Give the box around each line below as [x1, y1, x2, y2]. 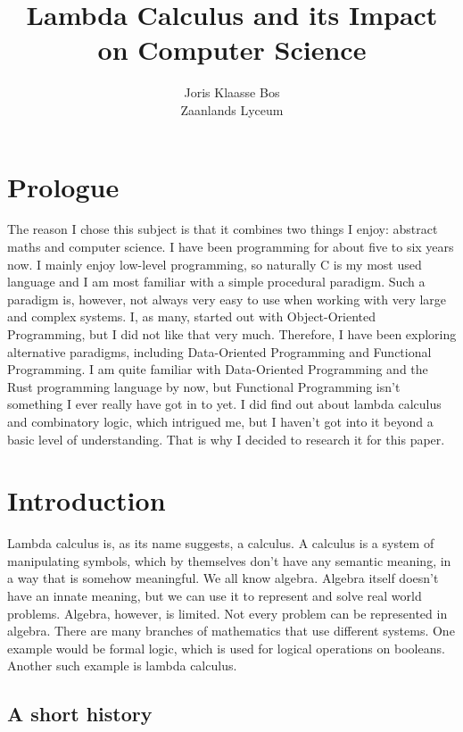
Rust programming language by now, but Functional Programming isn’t [7, 377, 401, 395]
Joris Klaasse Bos [184, 83, 280, 102]
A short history [7, 700, 153, 728]
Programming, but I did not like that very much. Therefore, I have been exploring [7, 325, 457, 343]
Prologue [7, 168, 120, 204]
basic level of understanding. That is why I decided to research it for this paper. [7, 429, 445, 448]
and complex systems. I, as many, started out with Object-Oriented [7, 307, 376, 326]
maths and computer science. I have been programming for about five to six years [7, 237, 454, 256]
